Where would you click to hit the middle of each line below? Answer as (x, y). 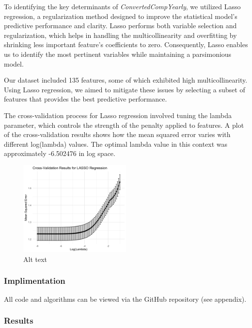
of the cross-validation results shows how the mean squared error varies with (117, 134)
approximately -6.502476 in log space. (60, 153)
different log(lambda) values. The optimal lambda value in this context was (116, 144)
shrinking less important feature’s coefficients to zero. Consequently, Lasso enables (126, 44)
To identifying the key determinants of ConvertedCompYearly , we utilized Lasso (122, 6)
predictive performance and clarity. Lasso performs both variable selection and (120, 26)
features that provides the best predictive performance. (86, 99)
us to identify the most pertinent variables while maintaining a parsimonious (118, 54)
